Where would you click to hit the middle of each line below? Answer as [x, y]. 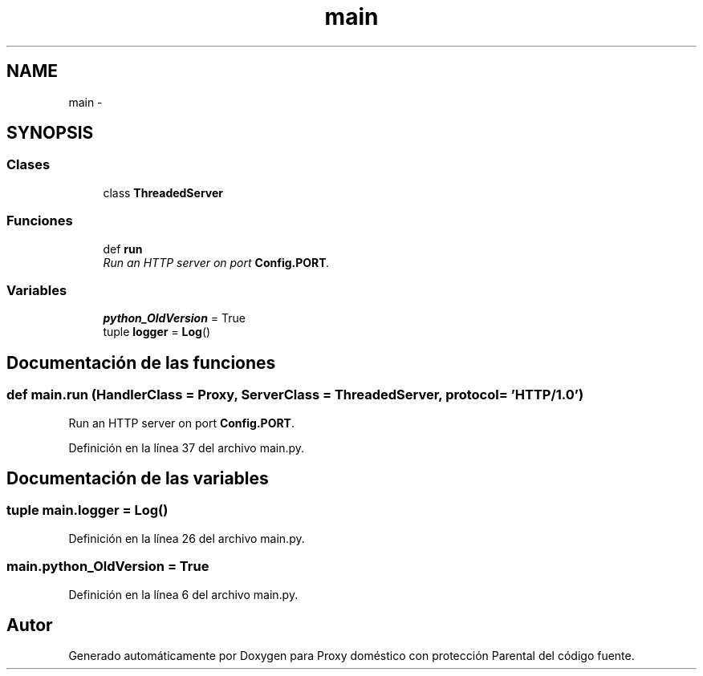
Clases [28, 165]
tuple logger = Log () [157, 332]
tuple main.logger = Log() [87, 510]
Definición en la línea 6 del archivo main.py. [183, 594]
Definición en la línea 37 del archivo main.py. [187, 447]
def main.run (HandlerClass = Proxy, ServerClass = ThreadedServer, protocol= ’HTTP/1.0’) [295, 395]
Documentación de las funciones [141, 362]
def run [123, 249]
